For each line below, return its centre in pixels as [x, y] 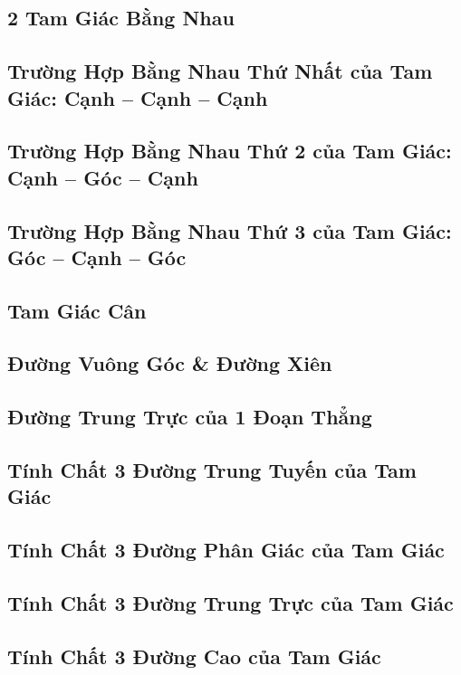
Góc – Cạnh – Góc [97, 257]
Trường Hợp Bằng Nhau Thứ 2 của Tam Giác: [230, 151]
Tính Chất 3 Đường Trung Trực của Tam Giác [230, 602]
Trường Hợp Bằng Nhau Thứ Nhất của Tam [220, 71]
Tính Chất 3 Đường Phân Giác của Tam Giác [226, 550]
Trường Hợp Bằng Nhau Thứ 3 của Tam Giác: [230, 230]
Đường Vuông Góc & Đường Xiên [170, 363]
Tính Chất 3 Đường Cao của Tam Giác [194, 656]
